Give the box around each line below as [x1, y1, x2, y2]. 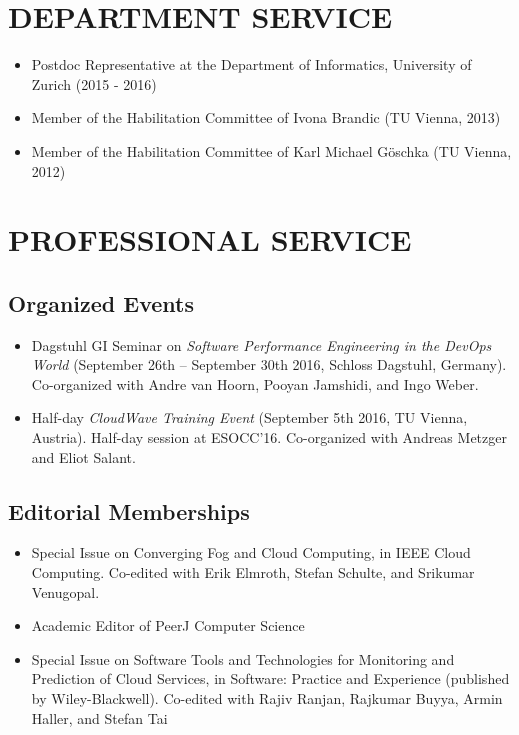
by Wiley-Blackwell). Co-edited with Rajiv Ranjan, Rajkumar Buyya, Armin [31, 688, 503, 708]
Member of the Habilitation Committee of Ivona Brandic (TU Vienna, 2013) [31, 107, 501, 128]
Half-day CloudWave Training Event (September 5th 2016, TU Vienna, [31, 407, 468, 428]
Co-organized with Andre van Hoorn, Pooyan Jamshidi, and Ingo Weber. [31, 373, 479, 394]
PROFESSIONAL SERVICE [8, 219, 412, 260]
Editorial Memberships [8, 495, 250, 526]
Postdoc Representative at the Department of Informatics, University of [31, 54, 472, 75]
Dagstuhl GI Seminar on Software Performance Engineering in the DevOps [31, 334, 492, 355]
